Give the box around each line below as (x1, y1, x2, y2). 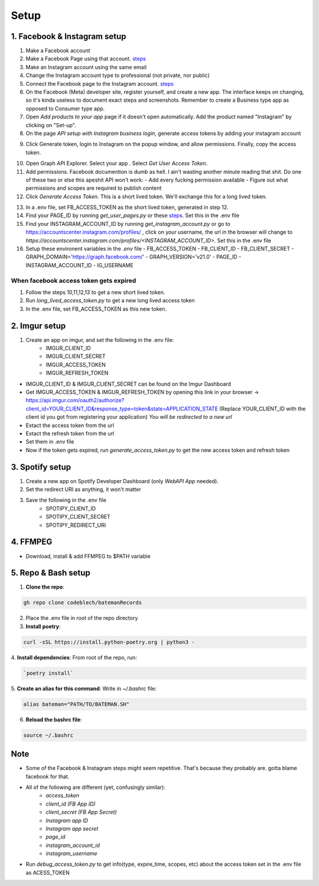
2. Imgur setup (11, 321, 66, 331)
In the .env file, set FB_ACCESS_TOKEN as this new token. (25, 305, 167, 312)
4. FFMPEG (11, 537, 53, 547)
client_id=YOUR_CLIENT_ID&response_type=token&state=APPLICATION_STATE (25, 405, 219, 412)
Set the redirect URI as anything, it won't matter (25, 486, 141, 493)
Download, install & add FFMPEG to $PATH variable (25, 552, 151, 560)
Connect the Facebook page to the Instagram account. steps (25, 80, 174, 87)
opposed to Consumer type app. (25, 105, 105, 112)
